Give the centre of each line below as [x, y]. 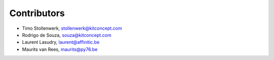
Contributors [37, 13]
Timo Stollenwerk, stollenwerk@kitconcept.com [72, 28]
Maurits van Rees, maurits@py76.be [60, 49]
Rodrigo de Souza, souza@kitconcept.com [67, 35]
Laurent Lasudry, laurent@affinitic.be [61, 42]
